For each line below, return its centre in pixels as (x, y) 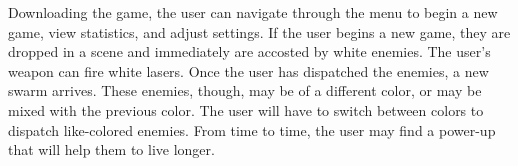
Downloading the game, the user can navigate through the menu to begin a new (253, 12)
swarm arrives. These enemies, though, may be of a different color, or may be (245, 90)
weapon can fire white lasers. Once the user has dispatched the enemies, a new (248, 70)
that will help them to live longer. (111, 149)
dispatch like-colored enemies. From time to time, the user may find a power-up (252, 129)
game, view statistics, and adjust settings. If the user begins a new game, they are (259, 31)
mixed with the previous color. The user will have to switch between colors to (246, 109)
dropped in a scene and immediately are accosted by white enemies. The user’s (249, 51)
